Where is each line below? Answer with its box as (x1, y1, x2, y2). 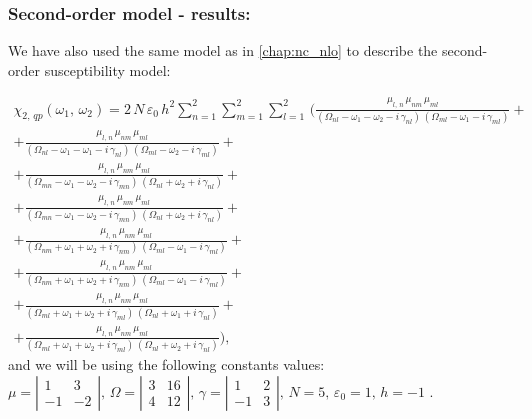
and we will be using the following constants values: (8, 354, 325, 375)
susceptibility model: (44, 59, 171, 80)
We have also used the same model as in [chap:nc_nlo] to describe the (8, 40, 438, 61)
